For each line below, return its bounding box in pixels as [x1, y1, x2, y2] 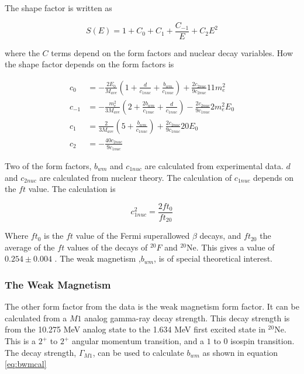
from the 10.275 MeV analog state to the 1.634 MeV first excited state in [5, 323, 265, 335]
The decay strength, [5, 346, 77, 358]
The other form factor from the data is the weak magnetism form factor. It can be [5, 300, 299, 313]
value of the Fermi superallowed [75, 229, 190, 242]
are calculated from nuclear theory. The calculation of [39, 171, 232, 183]
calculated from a [5, 311, 67, 324]
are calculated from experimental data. [144, 159, 284, 171]
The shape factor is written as [5, 2, 112, 13]
